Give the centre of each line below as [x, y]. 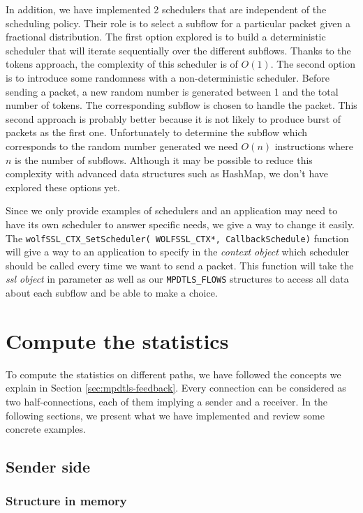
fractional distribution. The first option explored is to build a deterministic [166, 37]
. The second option [313, 64]
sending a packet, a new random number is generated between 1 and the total [172, 91]
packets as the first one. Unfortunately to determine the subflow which [157, 132]
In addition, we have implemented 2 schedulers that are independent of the [166, 9]
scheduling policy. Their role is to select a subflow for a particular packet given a [178, 23]
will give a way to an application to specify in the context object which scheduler [178, 252]
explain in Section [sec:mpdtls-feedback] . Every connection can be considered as [176, 388]
